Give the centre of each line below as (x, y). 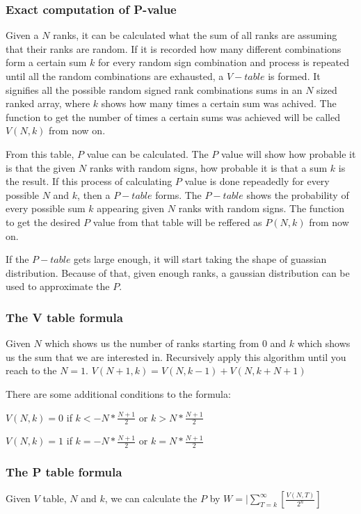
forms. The (178, 194)
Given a (22, 35)
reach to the (31, 370)
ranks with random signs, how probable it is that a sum (208, 167)
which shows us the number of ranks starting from (152, 343)
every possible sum (46, 208)
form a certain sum (46, 62)
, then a (94, 194)
